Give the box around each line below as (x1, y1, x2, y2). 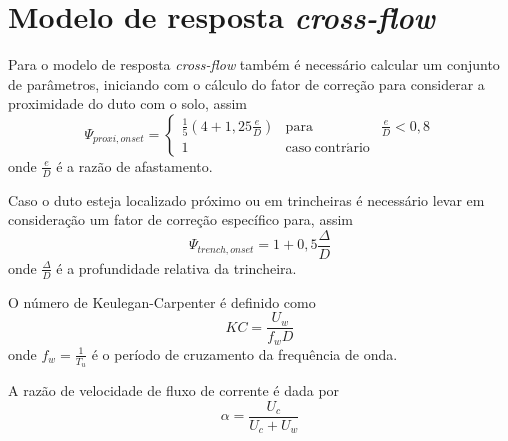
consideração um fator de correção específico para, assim (8, 209, 354, 230)
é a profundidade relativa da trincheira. (56, 257, 297, 278)
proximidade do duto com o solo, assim (8, 93, 248, 114)
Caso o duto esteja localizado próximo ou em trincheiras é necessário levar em (8, 189, 485, 210)
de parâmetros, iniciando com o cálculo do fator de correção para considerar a (8, 73, 485, 94)
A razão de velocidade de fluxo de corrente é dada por (8, 380, 340, 401)
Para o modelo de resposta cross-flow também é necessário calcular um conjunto (8, 54, 500, 75)
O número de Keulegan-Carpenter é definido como (8, 291, 316, 312)
